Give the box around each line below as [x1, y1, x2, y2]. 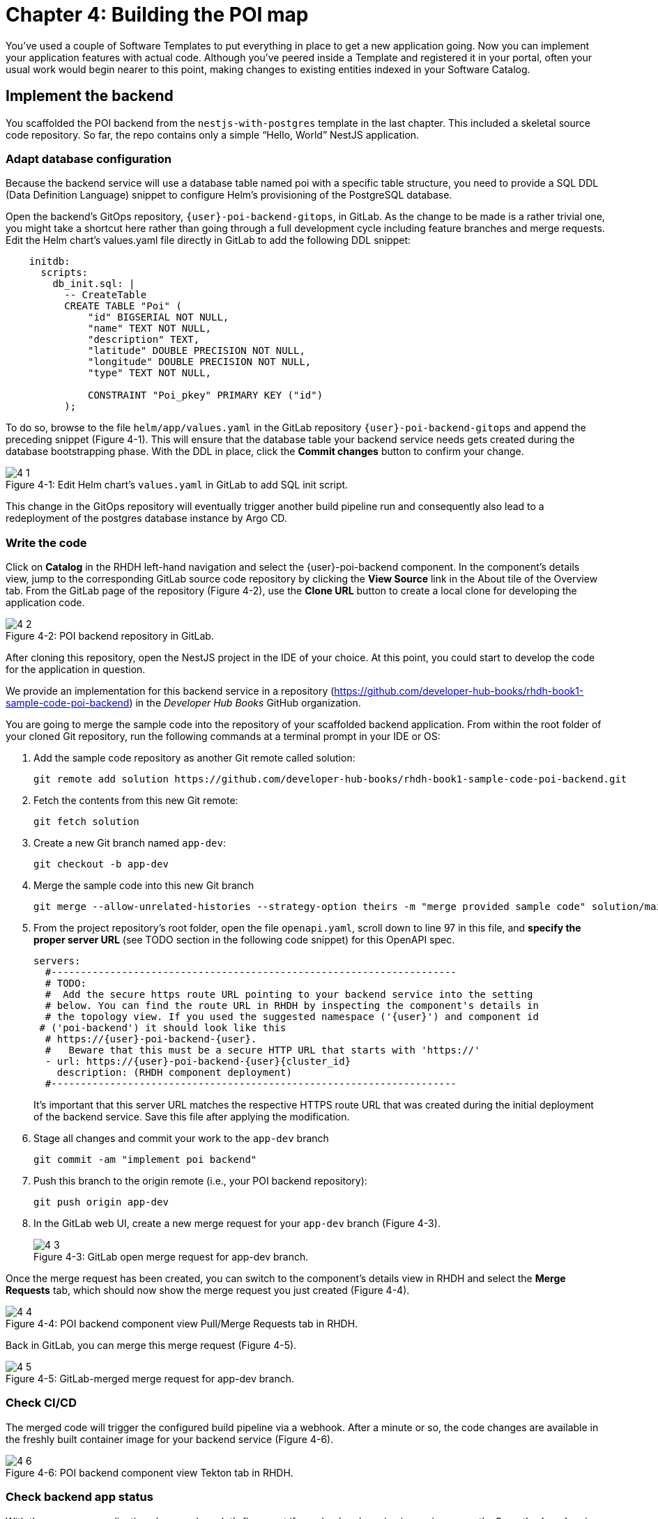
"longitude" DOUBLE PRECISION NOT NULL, [88, 356, 312, 368]
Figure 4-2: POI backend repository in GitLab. [6, 630, 214, 642]
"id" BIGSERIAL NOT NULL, [88, 311, 229, 323]
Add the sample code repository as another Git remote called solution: [33, 752, 355, 764]
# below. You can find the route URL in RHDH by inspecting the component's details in [45, 1000, 539, 1012]
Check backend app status [6, 1490, 153, 1504]
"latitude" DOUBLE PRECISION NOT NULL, [88, 345, 305, 357]
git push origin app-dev [33, 1196, 169, 1208]
